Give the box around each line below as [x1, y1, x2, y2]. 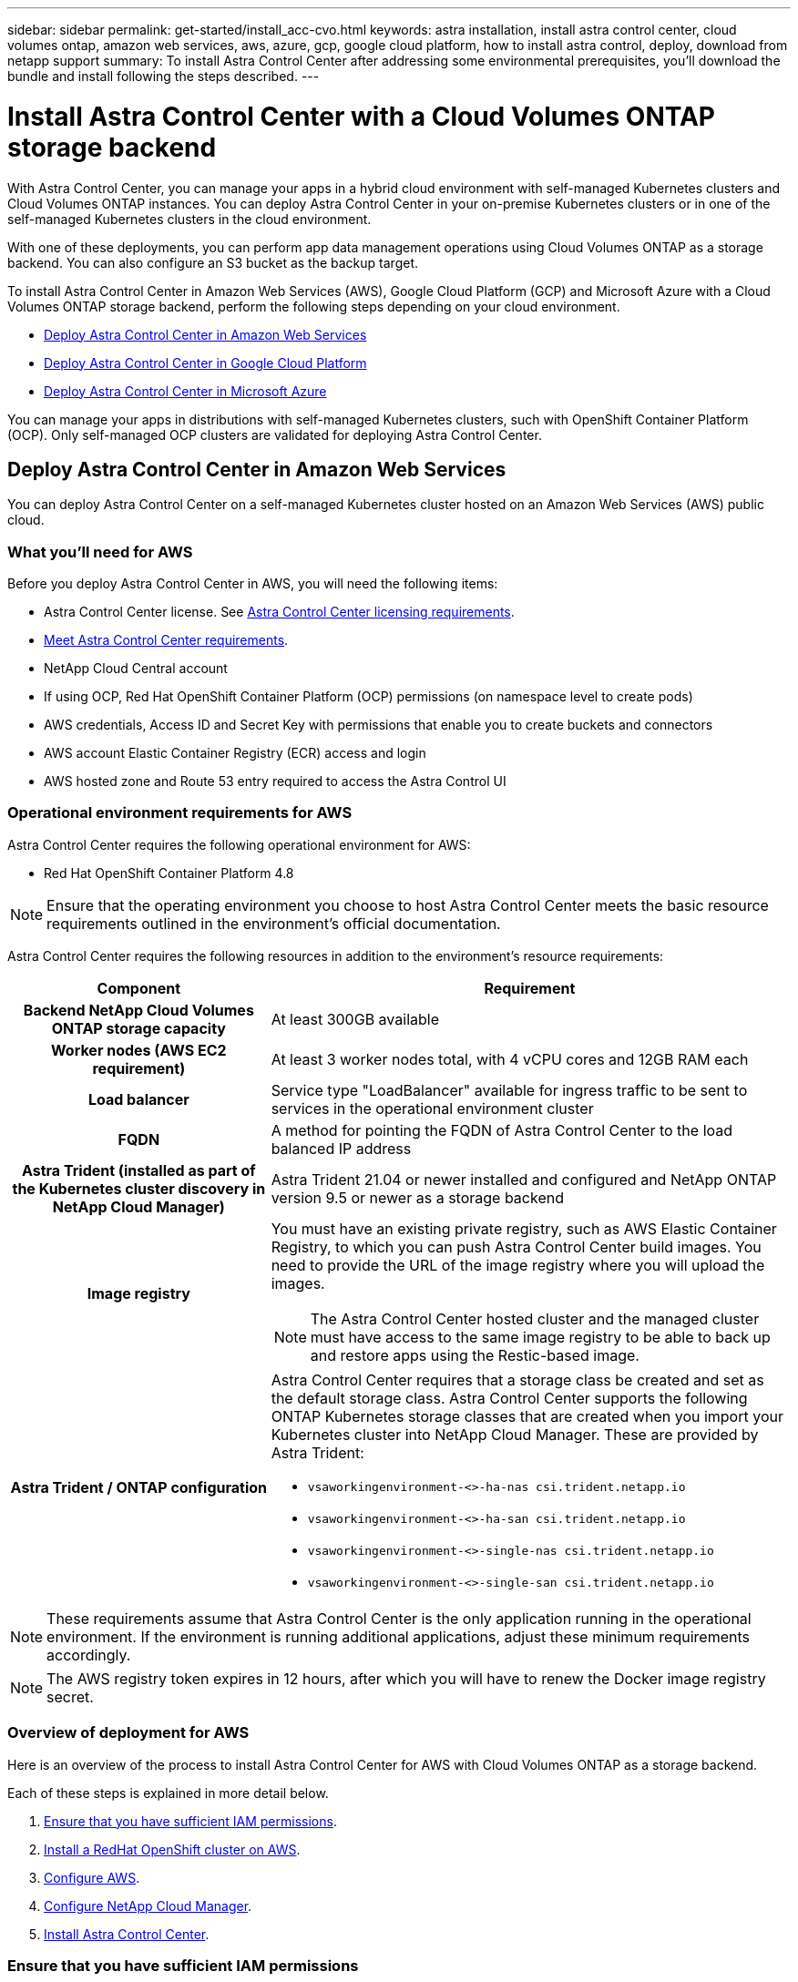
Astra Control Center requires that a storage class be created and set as [271, 1370, 764, 1389]
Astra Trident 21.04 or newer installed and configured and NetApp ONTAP [271, 1170, 777, 1189]
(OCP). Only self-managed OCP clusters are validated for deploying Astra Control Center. [7, 426, 542, 443]
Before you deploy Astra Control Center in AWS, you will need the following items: [7, 576, 498, 592]
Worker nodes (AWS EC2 [51, 1040, 227, 1059]
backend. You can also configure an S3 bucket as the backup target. [7, 254, 419, 271]
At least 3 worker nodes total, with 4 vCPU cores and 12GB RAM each [271, 1049, 749, 1068]
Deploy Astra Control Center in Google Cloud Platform [44, 354, 367, 371]
